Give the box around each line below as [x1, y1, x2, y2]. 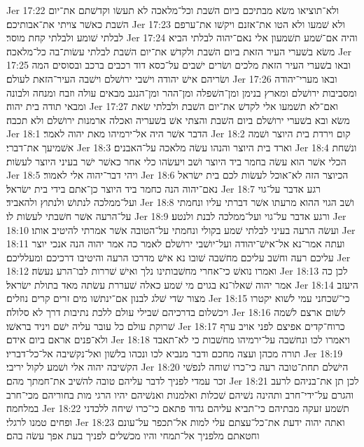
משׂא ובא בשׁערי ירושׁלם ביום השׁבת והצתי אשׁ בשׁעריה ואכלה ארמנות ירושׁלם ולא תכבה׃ [6, 112, 350, 127]
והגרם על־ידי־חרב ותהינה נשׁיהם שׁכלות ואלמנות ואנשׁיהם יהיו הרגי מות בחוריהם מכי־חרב [6, 387, 354, 401]
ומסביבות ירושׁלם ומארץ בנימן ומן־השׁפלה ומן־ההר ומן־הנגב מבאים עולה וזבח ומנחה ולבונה [6, 85, 357, 99]
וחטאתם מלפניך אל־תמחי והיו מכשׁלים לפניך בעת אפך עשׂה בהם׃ [6, 428, 260, 443]
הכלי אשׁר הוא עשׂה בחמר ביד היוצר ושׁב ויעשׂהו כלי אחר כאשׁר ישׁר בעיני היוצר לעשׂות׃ [6, 153, 346, 168]
